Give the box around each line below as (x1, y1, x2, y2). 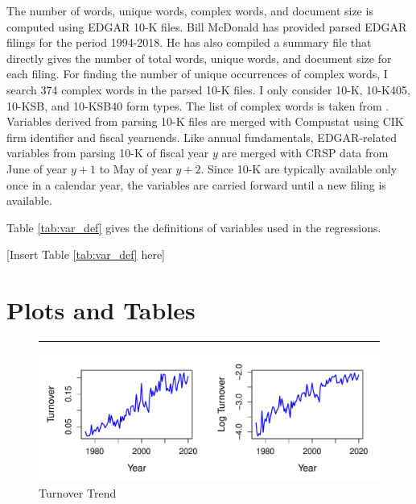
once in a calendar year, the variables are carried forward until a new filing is (6, 176, 386, 193)
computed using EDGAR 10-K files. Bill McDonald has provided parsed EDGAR (6, 18, 407, 35)
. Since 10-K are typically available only (200, 160, 397, 177)
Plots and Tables (6, 294, 196, 327)
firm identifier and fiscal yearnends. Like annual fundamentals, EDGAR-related (6, 128, 397, 145)
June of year (6, 160, 68, 177)
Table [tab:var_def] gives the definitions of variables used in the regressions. (6, 219, 381, 235)
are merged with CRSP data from (221, 144, 389, 161)
